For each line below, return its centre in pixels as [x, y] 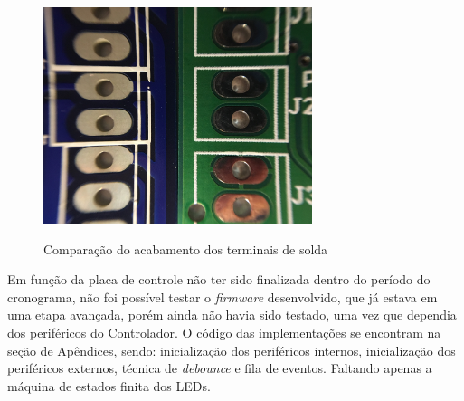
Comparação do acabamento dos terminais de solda [186, 248]
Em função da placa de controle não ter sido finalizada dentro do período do [219, 279]
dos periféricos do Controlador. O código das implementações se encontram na [224, 333]
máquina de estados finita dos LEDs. [109, 385]
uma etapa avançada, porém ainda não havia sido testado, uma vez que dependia [232, 315]
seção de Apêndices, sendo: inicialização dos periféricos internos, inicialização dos [232, 350]
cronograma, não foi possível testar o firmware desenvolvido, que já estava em [223, 296]
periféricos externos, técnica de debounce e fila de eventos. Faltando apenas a [220, 368]
